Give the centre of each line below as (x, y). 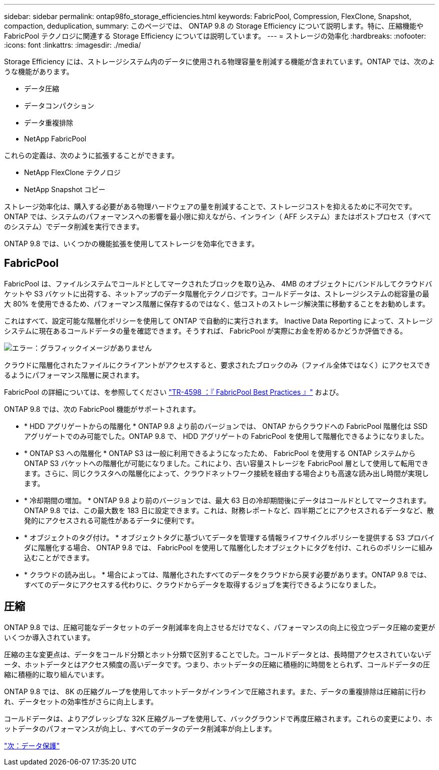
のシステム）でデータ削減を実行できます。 (74, 226)
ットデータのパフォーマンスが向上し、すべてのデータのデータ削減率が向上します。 (140, 728)
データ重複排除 (49, 123)
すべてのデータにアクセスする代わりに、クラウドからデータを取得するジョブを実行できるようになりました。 (202, 584)
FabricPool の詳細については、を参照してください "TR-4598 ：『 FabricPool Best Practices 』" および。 (174, 392)
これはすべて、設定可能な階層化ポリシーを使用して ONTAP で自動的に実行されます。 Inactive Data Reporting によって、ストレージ (218, 321)
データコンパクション (59, 106)
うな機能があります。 (39, 71)
